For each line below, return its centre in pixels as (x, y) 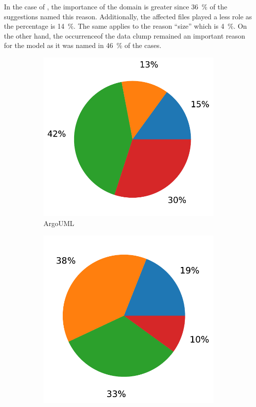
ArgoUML (59, 223)
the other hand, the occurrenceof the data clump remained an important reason (125, 35)
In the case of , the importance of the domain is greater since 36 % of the (116, 6)
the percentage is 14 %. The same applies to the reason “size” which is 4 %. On (126, 26)
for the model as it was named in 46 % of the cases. (83, 45)
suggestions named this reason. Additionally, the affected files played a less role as (128, 16)
